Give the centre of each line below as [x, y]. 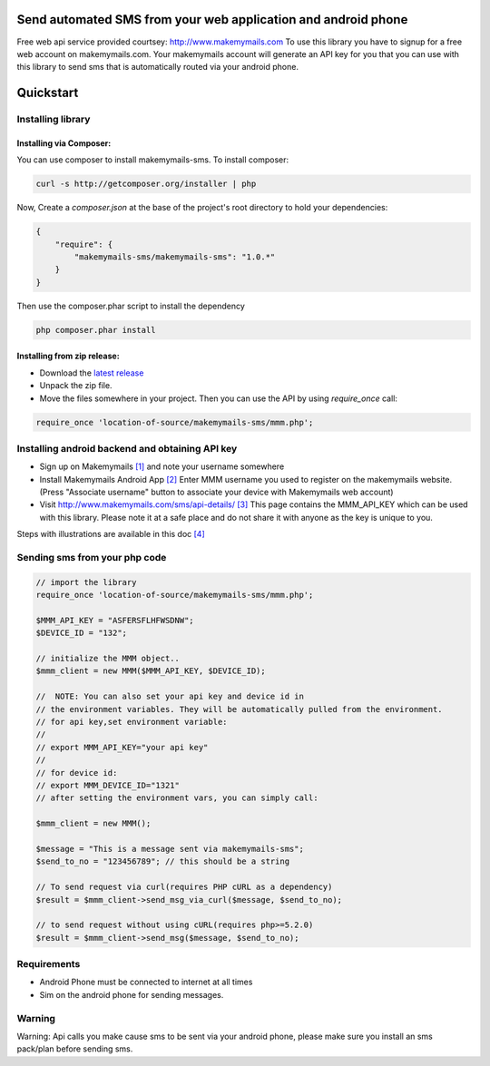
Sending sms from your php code [92, 557]
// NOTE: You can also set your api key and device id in [170, 697]
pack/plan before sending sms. [75, 1049]
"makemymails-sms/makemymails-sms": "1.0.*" [175, 257]
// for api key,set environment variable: [132, 722]
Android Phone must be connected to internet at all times [146, 982]
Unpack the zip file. [76, 386]
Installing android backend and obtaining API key [127, 448]
